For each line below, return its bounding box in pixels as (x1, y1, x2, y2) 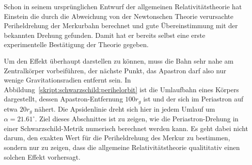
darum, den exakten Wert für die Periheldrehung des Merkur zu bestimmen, (4, 132, 230, 143)
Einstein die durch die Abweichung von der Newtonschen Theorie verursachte (4, 11, 234, 21)
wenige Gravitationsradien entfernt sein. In (4, 75, 131, 85)
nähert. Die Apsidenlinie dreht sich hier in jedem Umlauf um (34, 103, 215, 114)
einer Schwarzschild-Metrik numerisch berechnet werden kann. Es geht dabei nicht (4, 123, 248, 133)
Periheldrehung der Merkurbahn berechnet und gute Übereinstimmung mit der (4, 20, 238, 31)
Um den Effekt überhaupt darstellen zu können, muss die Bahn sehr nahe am (4, 55, 234, 66)
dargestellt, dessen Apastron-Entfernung (4, 94, 123, 104)
